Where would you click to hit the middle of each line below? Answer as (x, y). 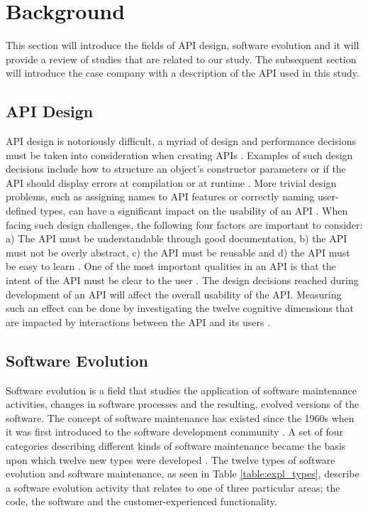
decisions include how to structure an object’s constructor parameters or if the (176, 169)
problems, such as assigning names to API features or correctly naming (160, 196)
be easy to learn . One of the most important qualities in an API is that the (171, 266)
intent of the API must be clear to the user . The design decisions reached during (182, 280)
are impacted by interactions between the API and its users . (138, 322)
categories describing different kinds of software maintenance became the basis (176, 445)
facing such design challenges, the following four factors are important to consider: (184, 224)
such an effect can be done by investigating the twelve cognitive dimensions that (180, 308)
